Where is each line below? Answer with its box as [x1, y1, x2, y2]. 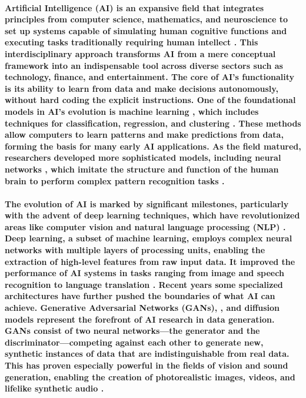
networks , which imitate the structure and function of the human [5, 162, 279, 175]
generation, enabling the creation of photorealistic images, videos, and [5, 370, 295, 383]
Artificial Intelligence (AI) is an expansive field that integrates [5, 1, 264, 14]
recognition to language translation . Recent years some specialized [5, 278, 283, 290]
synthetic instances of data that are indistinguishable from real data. [5, 347, 290, 360]
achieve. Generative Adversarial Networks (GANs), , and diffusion [5, 301, 280, 314]
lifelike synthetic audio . [5, 382, 104, 394]
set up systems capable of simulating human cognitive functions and [5, 24, 287, 37]
